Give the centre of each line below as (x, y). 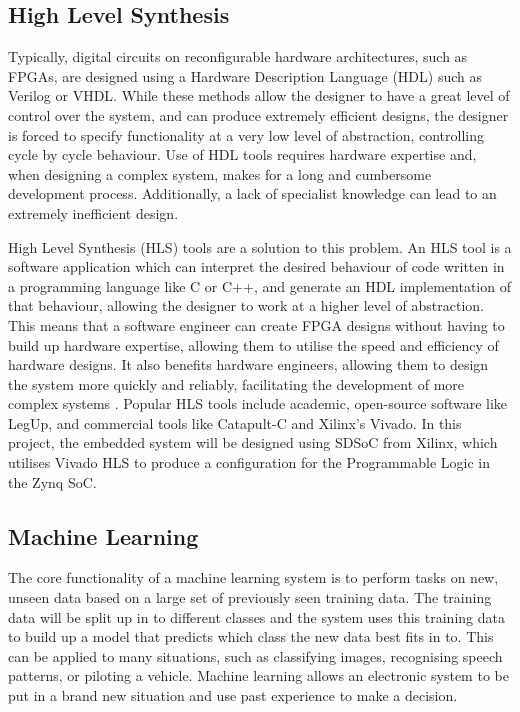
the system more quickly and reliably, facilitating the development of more (236, 383)
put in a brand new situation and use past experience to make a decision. (233, 695)
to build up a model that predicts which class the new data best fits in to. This (251, 636)
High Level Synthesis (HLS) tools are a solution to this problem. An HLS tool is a (260, 246)
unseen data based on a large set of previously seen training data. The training (250, 597)
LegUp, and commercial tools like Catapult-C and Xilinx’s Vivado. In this (235, 422)
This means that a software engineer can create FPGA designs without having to (256, 324)
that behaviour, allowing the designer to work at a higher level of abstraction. (246, 305)
